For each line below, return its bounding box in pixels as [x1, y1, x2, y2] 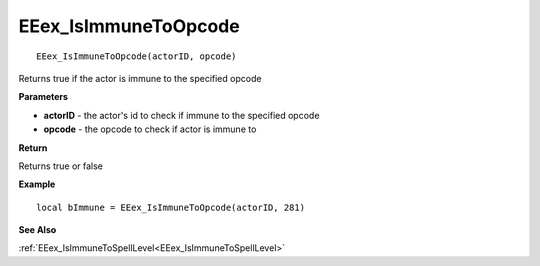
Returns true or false [18, 160, 104, 172]
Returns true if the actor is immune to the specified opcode [18, 72, 262, 84]
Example [18, 178, 56, 190]
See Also [18, 224, 57, 236]
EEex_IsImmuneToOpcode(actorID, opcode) [36, 50, 237, 62]
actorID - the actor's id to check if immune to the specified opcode [43, 109, 320, 121]
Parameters [18, 91, 69, 103]
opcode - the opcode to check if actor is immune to [43, 123, 257, 135]
